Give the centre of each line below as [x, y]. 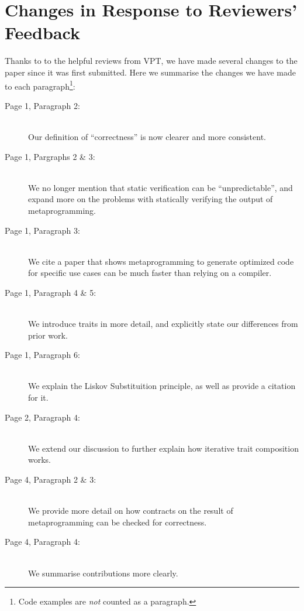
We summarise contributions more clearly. [103, 573]
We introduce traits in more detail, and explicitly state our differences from [163, 324]
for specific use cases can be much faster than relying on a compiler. [150, 273]
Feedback [42, 33]
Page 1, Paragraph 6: [42, 355]
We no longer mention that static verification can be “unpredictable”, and [160, 187]
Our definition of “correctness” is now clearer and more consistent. [147, 136]
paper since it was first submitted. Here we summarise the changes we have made [150, 72]
